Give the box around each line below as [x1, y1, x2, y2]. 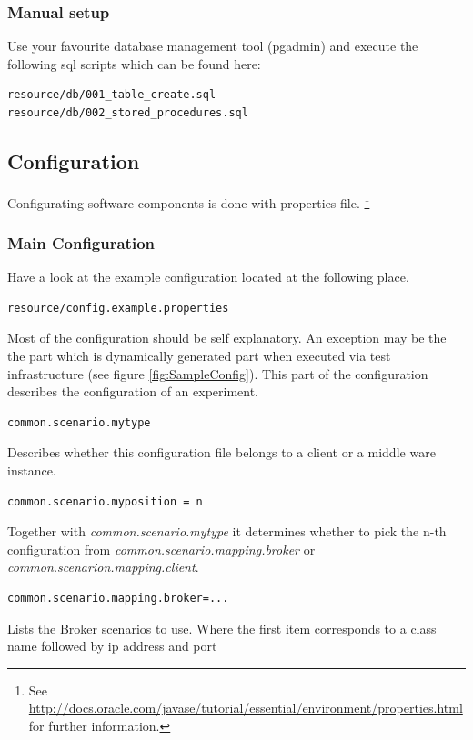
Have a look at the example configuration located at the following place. [7, 267, 409, 286]
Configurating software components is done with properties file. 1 [7, 190, 370, 212]
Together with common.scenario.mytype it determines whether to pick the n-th [7, 522, 447, 541]
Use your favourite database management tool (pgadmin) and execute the [7, 36, 418, 55]
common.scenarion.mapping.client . [7, 557, 199, 576]
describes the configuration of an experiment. [7, 382, 259, 401]
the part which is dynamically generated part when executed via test [7, 346, 391, 365]
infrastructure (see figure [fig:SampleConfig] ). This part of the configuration [7, 364, 428, 383]
